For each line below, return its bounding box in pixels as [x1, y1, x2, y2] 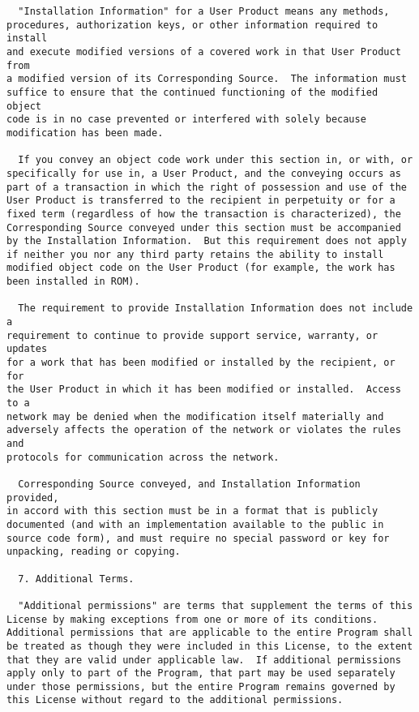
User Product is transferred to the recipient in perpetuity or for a [6, 195, 395, 207]
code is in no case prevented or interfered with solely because [6, 114, 366, 126]
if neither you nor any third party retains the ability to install [6, 248, 384, 260]
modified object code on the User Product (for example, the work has [6, 262, 395, 274]
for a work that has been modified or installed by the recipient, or [6, 357, 395, 369]
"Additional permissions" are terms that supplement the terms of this [18, 599, 413, 611]
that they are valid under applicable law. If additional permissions [6, 654, 401, 666]
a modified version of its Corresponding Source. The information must [6, 73, 407, 85]
